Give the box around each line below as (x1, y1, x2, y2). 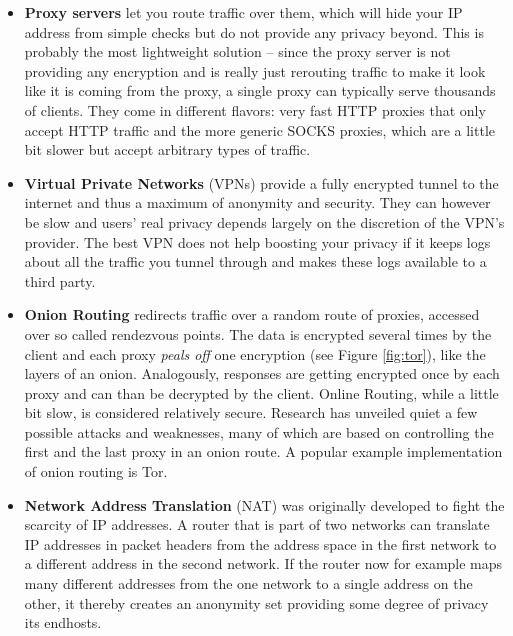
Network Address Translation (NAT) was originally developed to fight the (24, 494, 505, 515)
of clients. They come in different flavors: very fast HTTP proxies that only (24, 99, 486, 120)
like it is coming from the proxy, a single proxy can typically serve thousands (24, 80, 496, 101)
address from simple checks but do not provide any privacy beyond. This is (24, 21, 484, 42)
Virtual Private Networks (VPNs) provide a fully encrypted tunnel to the (24, 172, 499, 193)
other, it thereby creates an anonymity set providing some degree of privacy (24, 592, 489, 613)
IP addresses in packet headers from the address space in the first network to (24, 533, 497, 554)
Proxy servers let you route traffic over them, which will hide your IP (24, 2, 463, 22)
